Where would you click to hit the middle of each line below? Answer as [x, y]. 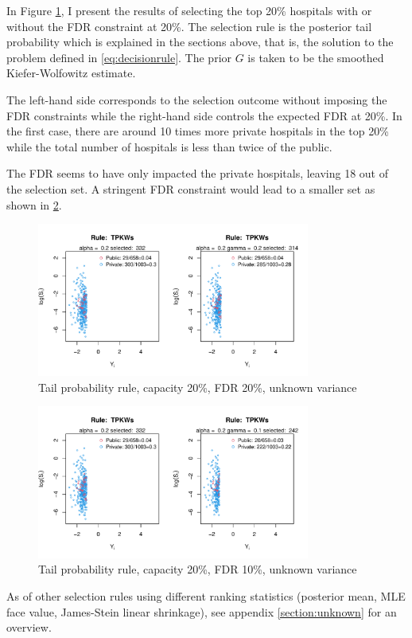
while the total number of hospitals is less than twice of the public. [169, 146]
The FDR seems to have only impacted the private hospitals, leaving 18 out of [198, 173]
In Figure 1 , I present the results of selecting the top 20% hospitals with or [189, 10]
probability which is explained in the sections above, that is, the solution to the [200, 42]
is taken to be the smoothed [316, 57]
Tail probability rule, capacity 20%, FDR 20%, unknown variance [198, 387]
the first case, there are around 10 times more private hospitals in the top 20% [198, 131]
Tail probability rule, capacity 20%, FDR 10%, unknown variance [198, 569]
